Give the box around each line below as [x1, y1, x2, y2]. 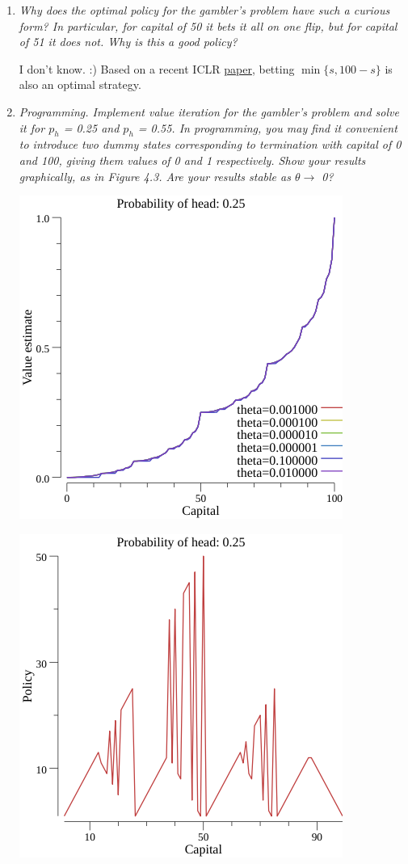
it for [19, 119, 45, 136]
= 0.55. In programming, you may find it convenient [137, 119, 397, 136]
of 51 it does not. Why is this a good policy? [19, 33, 238, 50]
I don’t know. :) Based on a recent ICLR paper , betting [19, 60, 295, 77]
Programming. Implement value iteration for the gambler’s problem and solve [19, 103, 399, 120]
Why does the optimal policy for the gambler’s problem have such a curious [19, 2, 390, 18]
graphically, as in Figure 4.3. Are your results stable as [19, 167, 291, 184]
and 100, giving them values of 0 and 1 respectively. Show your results [19, 151, 366, 168]
